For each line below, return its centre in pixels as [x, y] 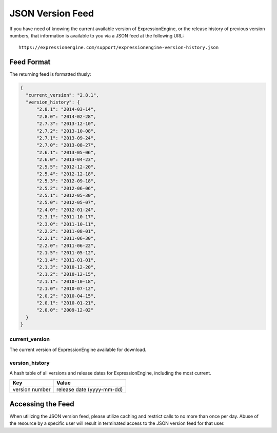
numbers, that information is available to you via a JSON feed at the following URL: [97, 35]
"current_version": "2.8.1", [63, 95]
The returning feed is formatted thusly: [51, 74]
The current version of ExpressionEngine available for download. [78, 349]
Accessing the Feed [42, 404]
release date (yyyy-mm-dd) [90, 389]
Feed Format [30, 62]
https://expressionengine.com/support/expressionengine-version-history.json [119, 48]
